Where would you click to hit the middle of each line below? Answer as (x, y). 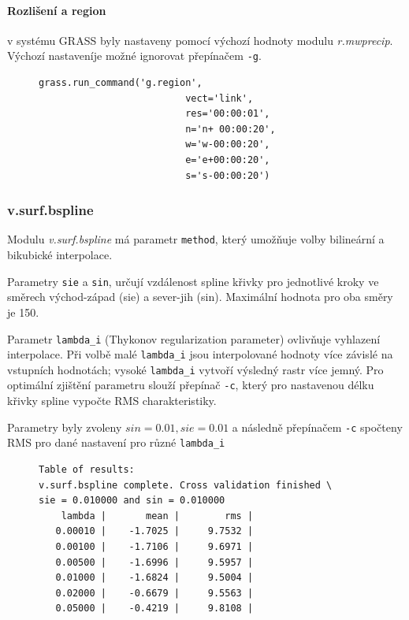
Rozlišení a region (57, 10)
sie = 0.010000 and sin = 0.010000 (132, 501)
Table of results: (87, 470)
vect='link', (219, 98)
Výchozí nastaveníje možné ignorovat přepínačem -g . (134, 56)
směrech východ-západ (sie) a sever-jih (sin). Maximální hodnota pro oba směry (200, 297)
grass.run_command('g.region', (121, 83)
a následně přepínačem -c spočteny (317, 427)
